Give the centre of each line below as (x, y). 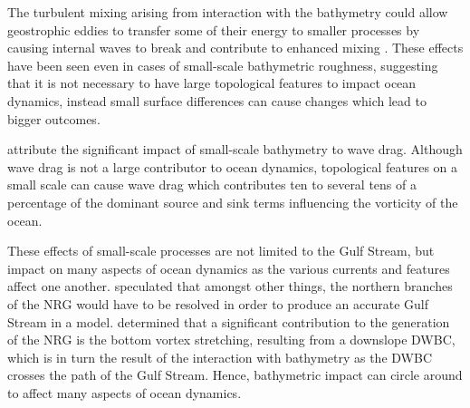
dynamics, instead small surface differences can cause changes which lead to (217, 100)
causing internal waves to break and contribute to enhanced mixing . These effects (235, 48)
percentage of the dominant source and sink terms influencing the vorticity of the (233, 202)
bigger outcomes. (54, 118)
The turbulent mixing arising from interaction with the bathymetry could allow (228, 12)
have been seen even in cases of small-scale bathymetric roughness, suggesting (223, 65)
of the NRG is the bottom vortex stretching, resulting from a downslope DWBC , (231, 340)
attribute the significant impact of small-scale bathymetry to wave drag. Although (235, 149)
